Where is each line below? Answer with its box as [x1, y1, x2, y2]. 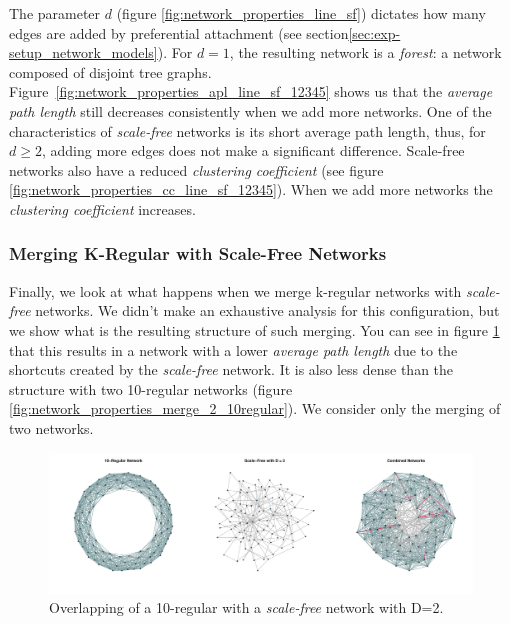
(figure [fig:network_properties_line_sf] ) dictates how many [116, 3, 486, 23]
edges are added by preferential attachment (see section [9, 22, 349, 43]
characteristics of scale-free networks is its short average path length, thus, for [9, 120, 486, 141]
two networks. [9, 417, 94, 438]
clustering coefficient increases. [9, 198, 196, 219]
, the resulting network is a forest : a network [229, 42, 502, 63]
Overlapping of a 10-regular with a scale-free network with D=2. [49, 597, 444, 618]
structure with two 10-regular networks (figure [9, 378, 293, 399]
